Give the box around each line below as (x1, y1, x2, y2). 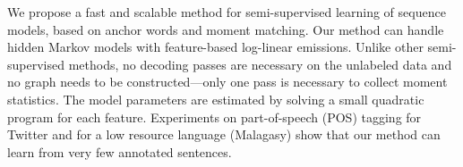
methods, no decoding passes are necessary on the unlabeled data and (68, 54, 452, 73)
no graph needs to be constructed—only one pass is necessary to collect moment (7, 72, 448, 91)
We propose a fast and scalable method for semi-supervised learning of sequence (7, 3, 446, 21)
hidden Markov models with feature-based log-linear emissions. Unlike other (7, 38, 424, 56)
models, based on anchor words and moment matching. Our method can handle (7, 20, 444, 38)
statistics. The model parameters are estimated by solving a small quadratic (7, 89, 424, 108)
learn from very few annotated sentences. (7, 142, 232, 161)
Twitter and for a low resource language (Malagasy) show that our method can (7, 125, 441, 144)
